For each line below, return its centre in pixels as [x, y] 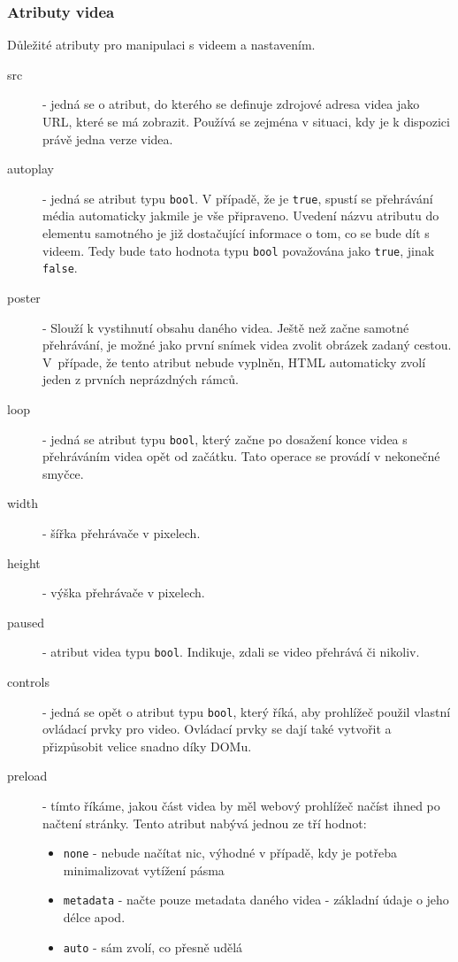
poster [24, 297]
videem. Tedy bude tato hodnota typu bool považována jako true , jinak [239, 250]
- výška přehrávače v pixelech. [124, 593]
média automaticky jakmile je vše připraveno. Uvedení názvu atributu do [241, 215]
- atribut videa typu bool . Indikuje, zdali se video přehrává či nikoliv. [231, 652]
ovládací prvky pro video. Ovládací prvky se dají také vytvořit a [217, 729]
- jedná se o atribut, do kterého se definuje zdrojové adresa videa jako [231, 104]
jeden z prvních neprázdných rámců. [141, 379]
